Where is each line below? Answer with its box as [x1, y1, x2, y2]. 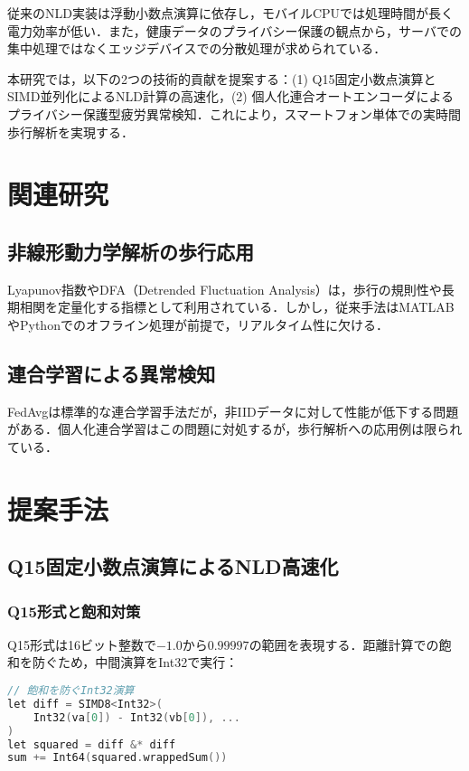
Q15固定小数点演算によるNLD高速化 [7, 552, 339, 580]
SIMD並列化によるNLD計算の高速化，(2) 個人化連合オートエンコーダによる [7, 87, 455, 106]
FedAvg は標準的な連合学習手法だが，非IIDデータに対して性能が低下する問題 [7, 401, 459, 420]
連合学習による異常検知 [7, 359, 216, 387]
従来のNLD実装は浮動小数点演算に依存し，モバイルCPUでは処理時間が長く [7, 4, 455, 22]
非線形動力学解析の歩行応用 [7, 237, 254, 265]
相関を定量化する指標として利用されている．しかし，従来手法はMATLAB [19, 297, 455, 316]
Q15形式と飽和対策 [7, 599, 141, 622]
